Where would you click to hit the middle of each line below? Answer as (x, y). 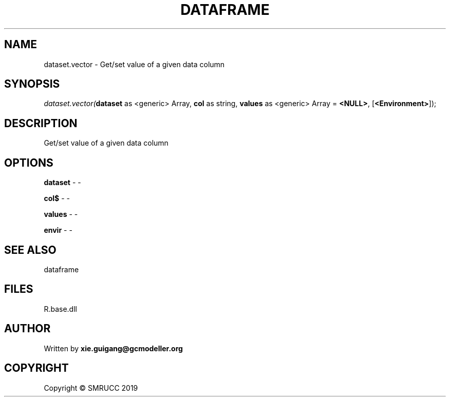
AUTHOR (27, 329)
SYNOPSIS (32, 84)
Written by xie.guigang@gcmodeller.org (113, 348)
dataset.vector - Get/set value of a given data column (134, 64)
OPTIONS (29, 163)
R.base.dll (60, 309)
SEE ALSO (30, 250)
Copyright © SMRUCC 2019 (91, 388)
